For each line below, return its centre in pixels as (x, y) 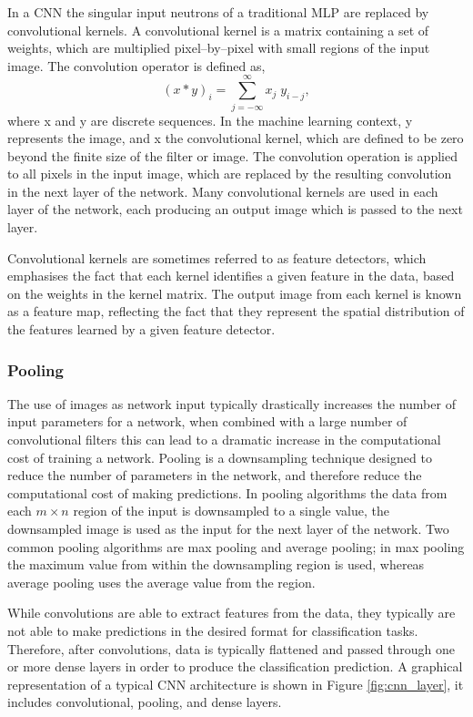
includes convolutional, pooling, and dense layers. (145, 702)
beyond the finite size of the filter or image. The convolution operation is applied (232, 155)
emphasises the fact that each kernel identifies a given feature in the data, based (231, 276)
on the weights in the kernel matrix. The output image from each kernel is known (235, 293)
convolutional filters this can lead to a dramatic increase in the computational (224, 440)
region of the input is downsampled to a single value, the (231, 511)
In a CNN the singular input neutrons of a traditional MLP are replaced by (218, 12)
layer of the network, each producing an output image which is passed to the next (235, 209)
